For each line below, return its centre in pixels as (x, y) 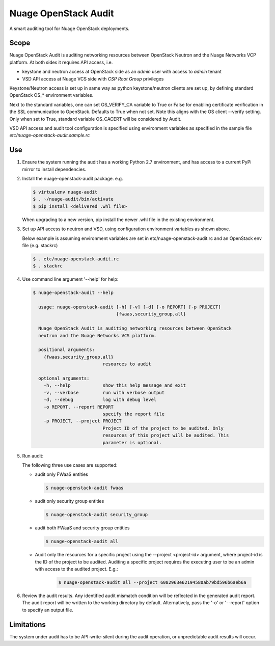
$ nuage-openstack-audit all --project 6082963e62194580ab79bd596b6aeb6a (152, 582)
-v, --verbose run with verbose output (104, 393)
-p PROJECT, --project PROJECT (82, 421)
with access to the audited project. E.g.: (76, 569)
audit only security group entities (70, 501)
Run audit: (33, 455)
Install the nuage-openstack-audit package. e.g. (73, 179)
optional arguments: (64, 378)
